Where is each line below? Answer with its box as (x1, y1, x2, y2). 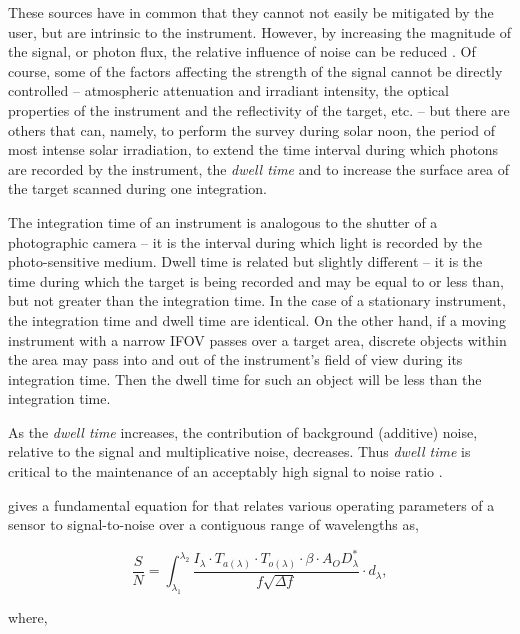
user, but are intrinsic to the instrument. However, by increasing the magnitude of (8, 21, 511, 42)
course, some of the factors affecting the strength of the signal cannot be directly (8, 60, 503, 81)
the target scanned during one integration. (8, 178, 267, 199)
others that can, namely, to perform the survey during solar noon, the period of (8, 119, 496, 140)
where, (8, 607, 48, 628)
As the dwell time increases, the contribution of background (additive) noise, (8, 421, 478, 442)
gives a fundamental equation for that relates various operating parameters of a (8, 494, 495, 515)
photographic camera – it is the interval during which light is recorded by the (8, 231, 483, 252)
